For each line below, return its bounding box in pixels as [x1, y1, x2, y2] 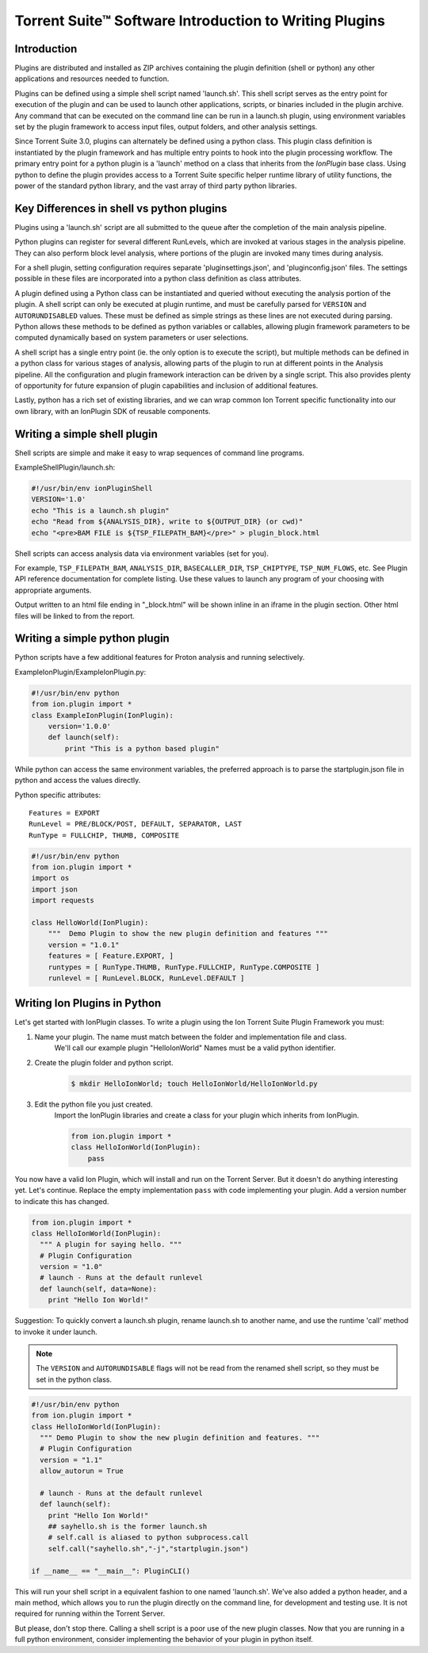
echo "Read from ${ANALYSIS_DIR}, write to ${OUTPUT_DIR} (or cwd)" [31, 517, 304, 527]
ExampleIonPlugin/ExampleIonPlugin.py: [14, 667, 147, 677]
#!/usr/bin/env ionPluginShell [31, 484, 154, 493]
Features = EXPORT [29, 808, 101, 817]
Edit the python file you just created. [34, 1099, 153, 1109]
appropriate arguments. [14, 585, 92, 595]
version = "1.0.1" [48, 940, 120, 949]
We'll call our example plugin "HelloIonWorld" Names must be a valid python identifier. [54, 1043, 336, 1053]
